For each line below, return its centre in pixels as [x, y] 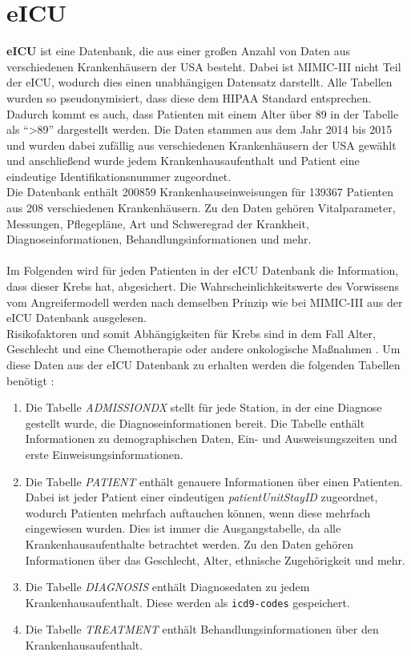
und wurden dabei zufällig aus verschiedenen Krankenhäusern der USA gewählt [201, 145]
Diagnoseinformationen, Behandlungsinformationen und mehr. [159, 239]
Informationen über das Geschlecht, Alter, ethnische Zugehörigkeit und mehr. [216, 559]
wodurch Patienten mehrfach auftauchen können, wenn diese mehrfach [198, 512]
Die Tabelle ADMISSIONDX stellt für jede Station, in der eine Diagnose [203, 407]
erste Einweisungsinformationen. [104, 454]
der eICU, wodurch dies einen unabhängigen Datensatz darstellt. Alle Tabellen [199, 82]
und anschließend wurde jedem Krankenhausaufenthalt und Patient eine [183, 161]
